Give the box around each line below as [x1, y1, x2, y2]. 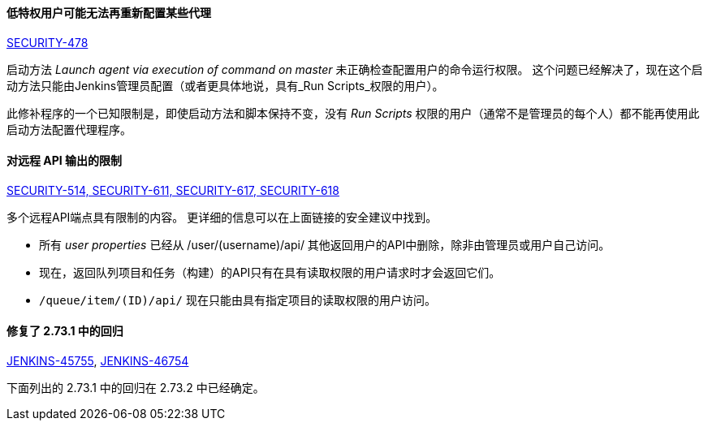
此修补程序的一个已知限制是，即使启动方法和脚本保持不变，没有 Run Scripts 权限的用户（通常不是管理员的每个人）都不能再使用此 [6, 106, 700, 120]
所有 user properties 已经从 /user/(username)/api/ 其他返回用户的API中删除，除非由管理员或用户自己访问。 [39, 237, 611, 252]
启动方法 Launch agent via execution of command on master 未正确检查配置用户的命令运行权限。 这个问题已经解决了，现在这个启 [6, 62, 703, 76]
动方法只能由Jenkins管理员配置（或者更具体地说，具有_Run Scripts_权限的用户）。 [6, 78, 444, 93]
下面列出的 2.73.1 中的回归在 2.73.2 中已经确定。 [6, 381, 265, 395]
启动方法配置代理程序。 [6, 122, 132, 136]
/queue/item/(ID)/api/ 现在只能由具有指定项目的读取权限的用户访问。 [39, 292, 436, 307]
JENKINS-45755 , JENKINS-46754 [6, 354, 189, 369]
